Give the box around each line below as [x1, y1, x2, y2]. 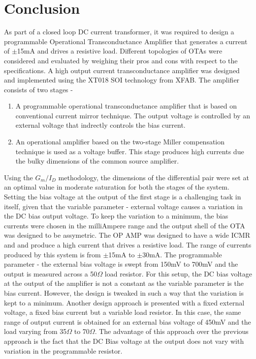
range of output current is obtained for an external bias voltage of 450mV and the [4, 316, 251, 327]
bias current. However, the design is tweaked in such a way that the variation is [4, 287, 244, 298]
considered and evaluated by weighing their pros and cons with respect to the [4, 55, 238, 65]
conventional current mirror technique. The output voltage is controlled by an [15, 110, 251, 120]
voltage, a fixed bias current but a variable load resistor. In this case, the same [4, 307, 241, 317]
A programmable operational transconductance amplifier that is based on [15, 101, 237, 111]
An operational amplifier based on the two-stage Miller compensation [15, 137, 225, 147]
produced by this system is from [4, 249, 101, 259]
